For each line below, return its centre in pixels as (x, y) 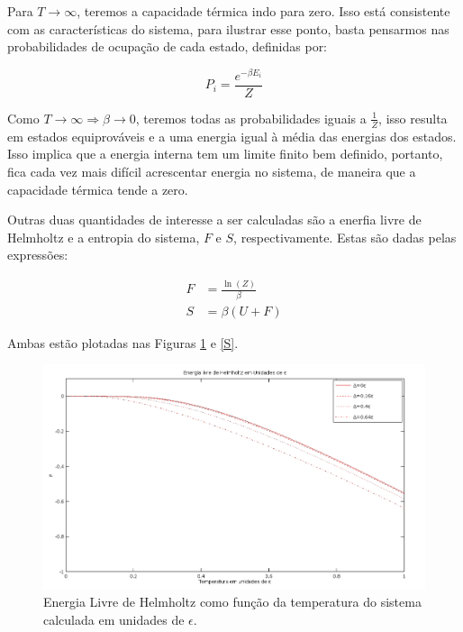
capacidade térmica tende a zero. (98, 189)
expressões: (38, 255)
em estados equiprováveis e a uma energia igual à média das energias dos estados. (232, 136)
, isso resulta (413, 118)
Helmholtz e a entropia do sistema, (104, 237)
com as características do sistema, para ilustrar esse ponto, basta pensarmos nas (228, 28)
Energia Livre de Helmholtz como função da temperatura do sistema (232, 602)
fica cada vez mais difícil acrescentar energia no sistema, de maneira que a (212, 171)
